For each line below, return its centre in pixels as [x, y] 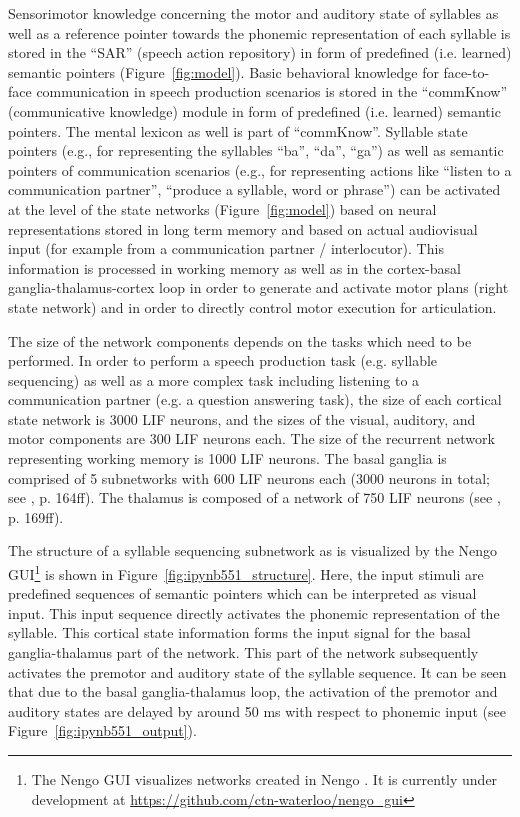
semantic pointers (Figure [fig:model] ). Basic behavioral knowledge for [223, 71]
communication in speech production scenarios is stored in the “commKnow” [272, 91]
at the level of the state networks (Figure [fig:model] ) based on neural [222, 208]
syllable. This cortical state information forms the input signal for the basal [239, 632]
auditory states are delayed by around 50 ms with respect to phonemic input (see [257, 710]
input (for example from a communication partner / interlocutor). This [226, 248]
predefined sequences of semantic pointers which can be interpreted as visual [242, 593]
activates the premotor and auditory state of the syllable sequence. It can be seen [257, 671]
